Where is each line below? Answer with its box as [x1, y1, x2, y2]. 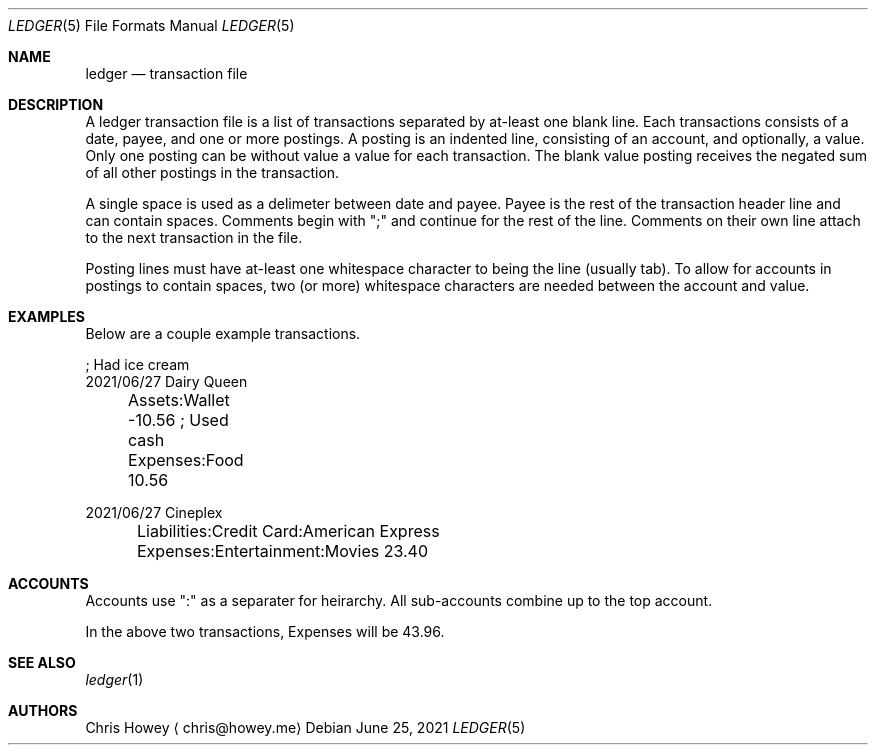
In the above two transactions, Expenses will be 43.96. [85, 623, 445, 640]
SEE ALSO [8, 654, 76, 671]
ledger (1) [85, 671, 144, 688]
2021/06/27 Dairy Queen [85, 373, 248, 390]
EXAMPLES [8, 308, 85, 325]
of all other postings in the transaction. [85, 164, 340, 181]
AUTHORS [8, 702, 78, 719]
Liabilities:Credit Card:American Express [137, 521, 440, 541]
